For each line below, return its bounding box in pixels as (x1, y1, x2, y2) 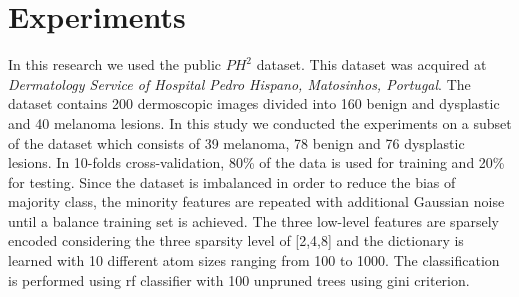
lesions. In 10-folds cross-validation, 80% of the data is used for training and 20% (8, 152, 505, 173)
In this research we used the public (8, 54, 222, 75)
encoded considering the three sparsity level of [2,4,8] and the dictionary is (8, 230, 464, 251)
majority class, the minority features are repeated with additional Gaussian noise (8, 191, 505, 212)
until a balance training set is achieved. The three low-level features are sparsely (8, 210, 499, 231)
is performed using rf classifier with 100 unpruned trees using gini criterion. (8, 269, 470, 290)
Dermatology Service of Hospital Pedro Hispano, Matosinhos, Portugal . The (8, 73, 471, 94)
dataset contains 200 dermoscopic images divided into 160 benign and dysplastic (8, 93, 500, 114)
